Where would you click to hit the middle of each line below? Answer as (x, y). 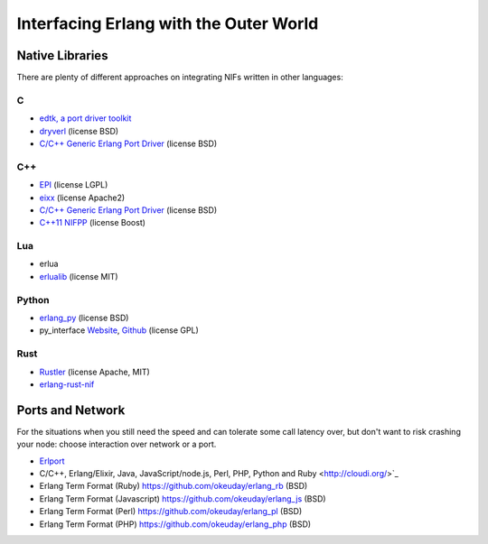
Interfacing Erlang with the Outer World (168, 23)
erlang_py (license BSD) (84, 318)
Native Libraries (62, 55)
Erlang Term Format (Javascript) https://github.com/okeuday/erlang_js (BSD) (183, 498)
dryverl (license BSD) (79, 131)
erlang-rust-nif (67, 384)
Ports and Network (71, 410)
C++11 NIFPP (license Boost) (93, 223)
